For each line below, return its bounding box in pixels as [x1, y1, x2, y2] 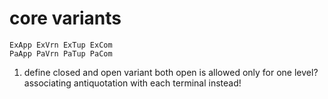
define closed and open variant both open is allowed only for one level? [23, 66, 319, 78]
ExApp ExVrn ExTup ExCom [9, 40, 113, 50]
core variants [9, 7, 122, 30]
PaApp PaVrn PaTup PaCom [9, 48, 113, 59]
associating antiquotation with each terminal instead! [23, 77, 242, 89]
